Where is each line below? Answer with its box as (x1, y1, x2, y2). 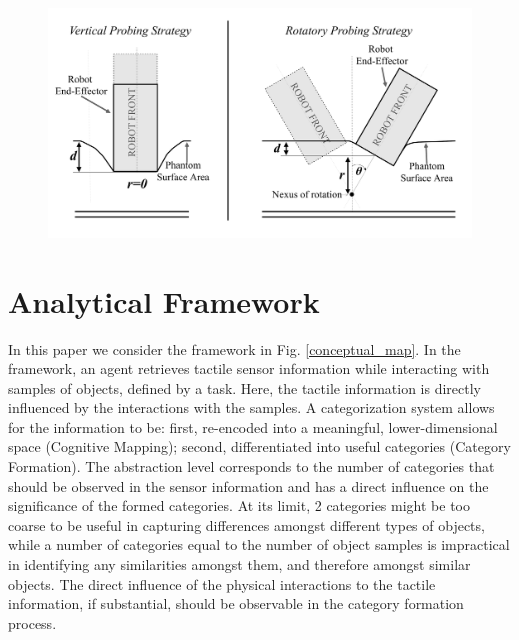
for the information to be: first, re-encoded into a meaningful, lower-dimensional (8, 416, 498, 437)
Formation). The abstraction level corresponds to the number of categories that (8, 456, 495, 477)
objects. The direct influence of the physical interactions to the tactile (8, 573, 436, 594)
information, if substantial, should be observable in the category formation (8, 593, 464, 614)
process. (8, 612, 57, 633)
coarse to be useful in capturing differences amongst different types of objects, (8, 514, 485, 535)
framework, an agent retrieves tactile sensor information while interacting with (8, 358, 490, 379)
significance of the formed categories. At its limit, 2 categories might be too (8, 495, 470, 516)
